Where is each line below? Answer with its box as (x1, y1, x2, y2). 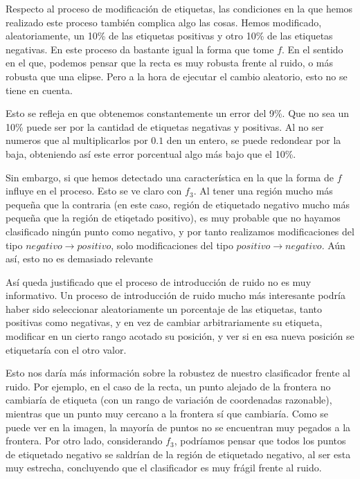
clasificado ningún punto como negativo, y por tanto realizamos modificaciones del (6, 224, 354, 238)
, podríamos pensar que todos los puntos (174, 433, 346, 448)
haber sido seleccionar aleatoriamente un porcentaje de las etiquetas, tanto (6, 301, 323, 316)
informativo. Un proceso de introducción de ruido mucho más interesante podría (6, 288, 345, 302)
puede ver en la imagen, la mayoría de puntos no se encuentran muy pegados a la (6, 419, 351, 434)
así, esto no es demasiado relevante (6, 251, 153, 266)
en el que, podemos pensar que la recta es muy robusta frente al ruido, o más (6, 55, 334, 70)
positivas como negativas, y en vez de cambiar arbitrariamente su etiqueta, (6, 315, 323, 329)
